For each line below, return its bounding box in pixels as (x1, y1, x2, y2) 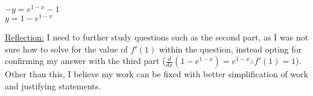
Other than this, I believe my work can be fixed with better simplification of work (5, 68, 308, 80)
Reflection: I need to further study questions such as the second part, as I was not (5, 31, 309, 43)
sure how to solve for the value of (5, 42, 128, 55)
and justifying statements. (5, 79, 101, 92)
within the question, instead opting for (159, 42, 302, 55)
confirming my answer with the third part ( (5, 54, 166, 67)
